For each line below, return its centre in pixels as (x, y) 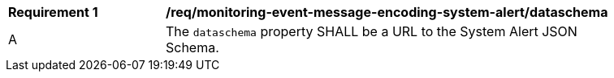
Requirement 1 (53, 12)
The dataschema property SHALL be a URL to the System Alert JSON (372, 31)
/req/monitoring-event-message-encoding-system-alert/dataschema (387, 12)
